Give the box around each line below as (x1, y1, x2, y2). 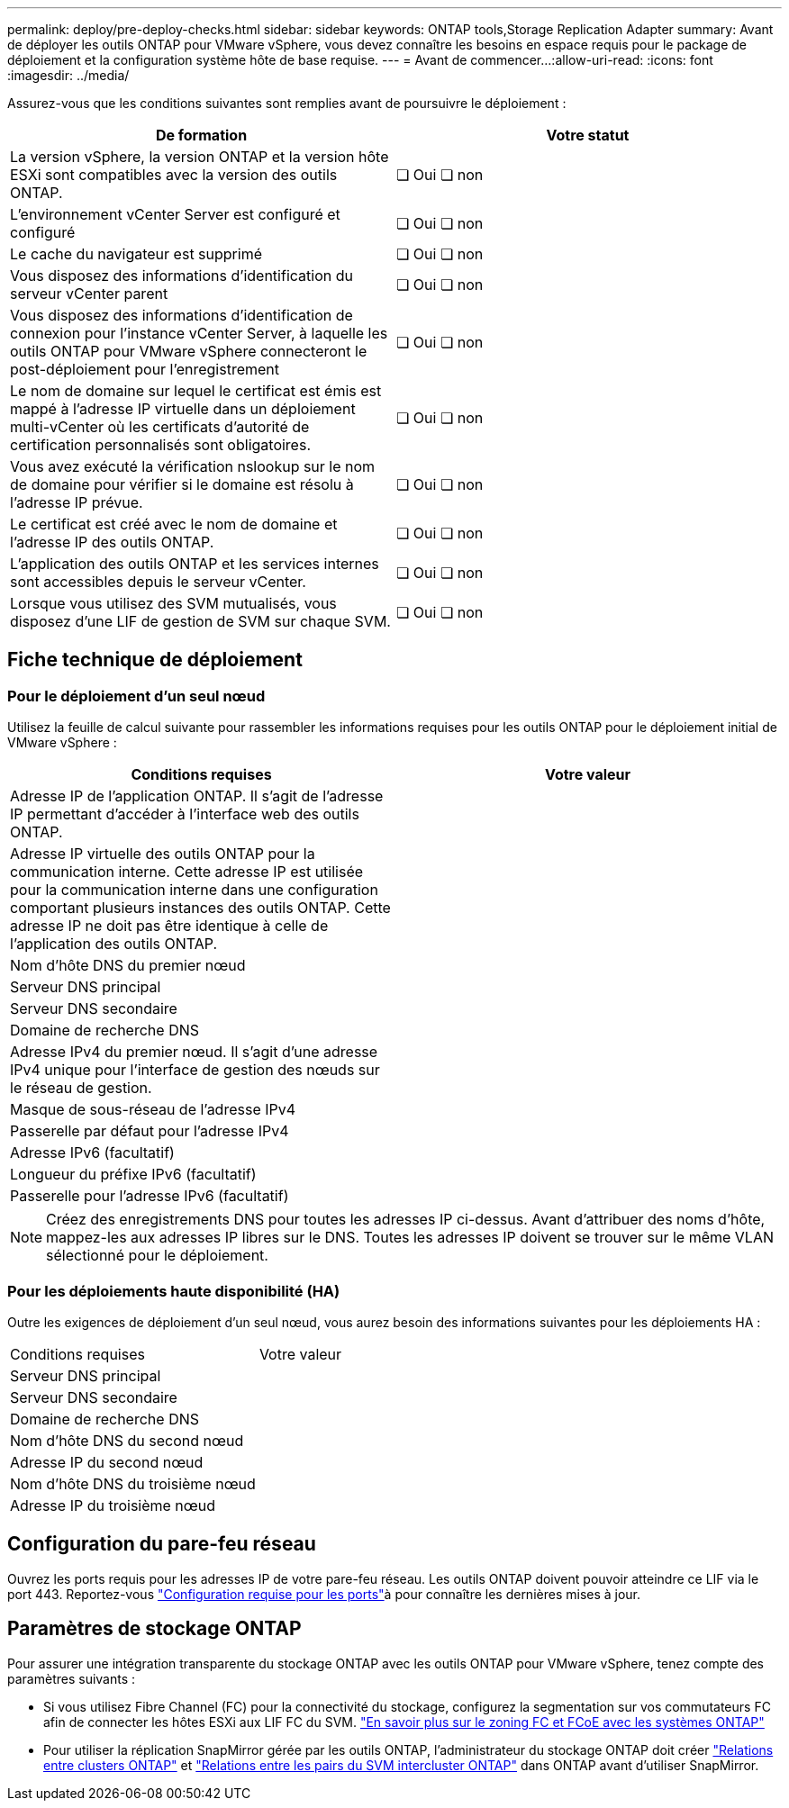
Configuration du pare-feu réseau (7, 1532, 316, 1556)
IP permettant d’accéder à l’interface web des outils (10, 805, 359, 824)
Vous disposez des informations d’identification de (10, 306, 353, 324)
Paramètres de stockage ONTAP (7, 1617, 302, 1641)
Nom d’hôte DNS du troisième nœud (10, 1474, 256, 1493)
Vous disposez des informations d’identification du (10, 267, 353, 285)
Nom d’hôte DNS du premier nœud (10, 956, 246, 975)
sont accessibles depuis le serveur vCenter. (10, 573, 306, 591)
